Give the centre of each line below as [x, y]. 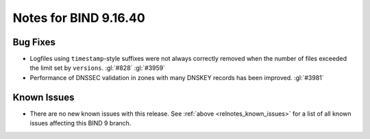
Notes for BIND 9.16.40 [79, 18]
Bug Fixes [34, 42]
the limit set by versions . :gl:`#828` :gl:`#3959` [98, 68]
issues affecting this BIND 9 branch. [81, 123]
